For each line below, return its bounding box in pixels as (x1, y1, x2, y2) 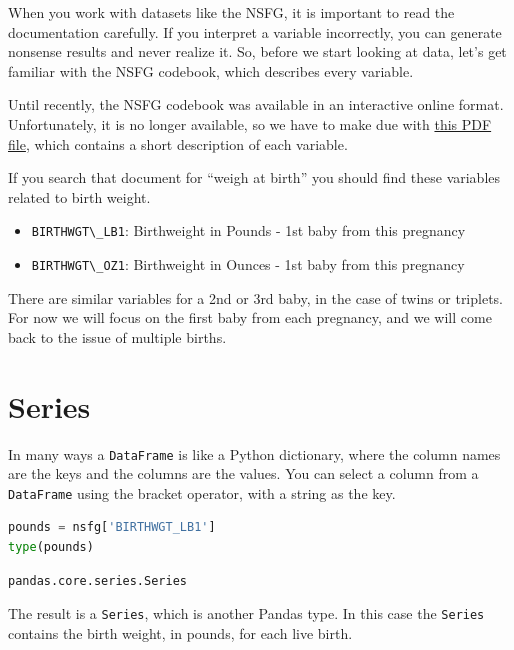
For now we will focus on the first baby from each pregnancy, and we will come (8, 307, 492, 328)
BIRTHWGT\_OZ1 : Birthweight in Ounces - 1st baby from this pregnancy (31, 254, 465, 274)
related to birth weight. (8, 186, 151, 207)
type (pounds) (8, 540, 94, 555)
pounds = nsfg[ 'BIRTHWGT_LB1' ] (8, 520, 216, 535)
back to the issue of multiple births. (8, 326, 227, 347)
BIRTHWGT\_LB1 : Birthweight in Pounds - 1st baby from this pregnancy (31, 220, 466, 241)
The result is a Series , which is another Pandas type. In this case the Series (8, 603, 485, 624)
